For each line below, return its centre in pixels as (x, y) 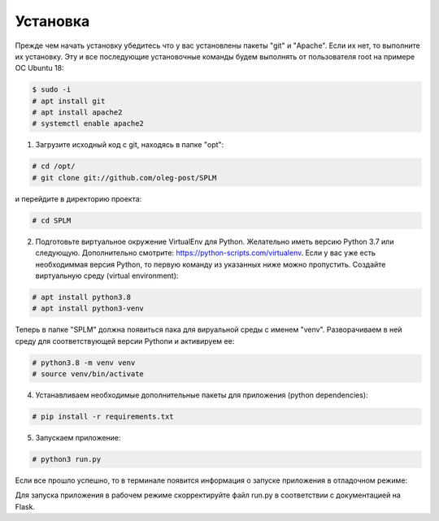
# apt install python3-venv (88, 308)
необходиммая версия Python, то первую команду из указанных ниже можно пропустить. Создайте (211, 264)
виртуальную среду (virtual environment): (107, 276)
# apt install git (69, 101)
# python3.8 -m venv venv (84, 363)
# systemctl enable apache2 (88, 124)
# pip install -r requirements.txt (103, 417)
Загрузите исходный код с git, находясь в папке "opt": (130, 145)
